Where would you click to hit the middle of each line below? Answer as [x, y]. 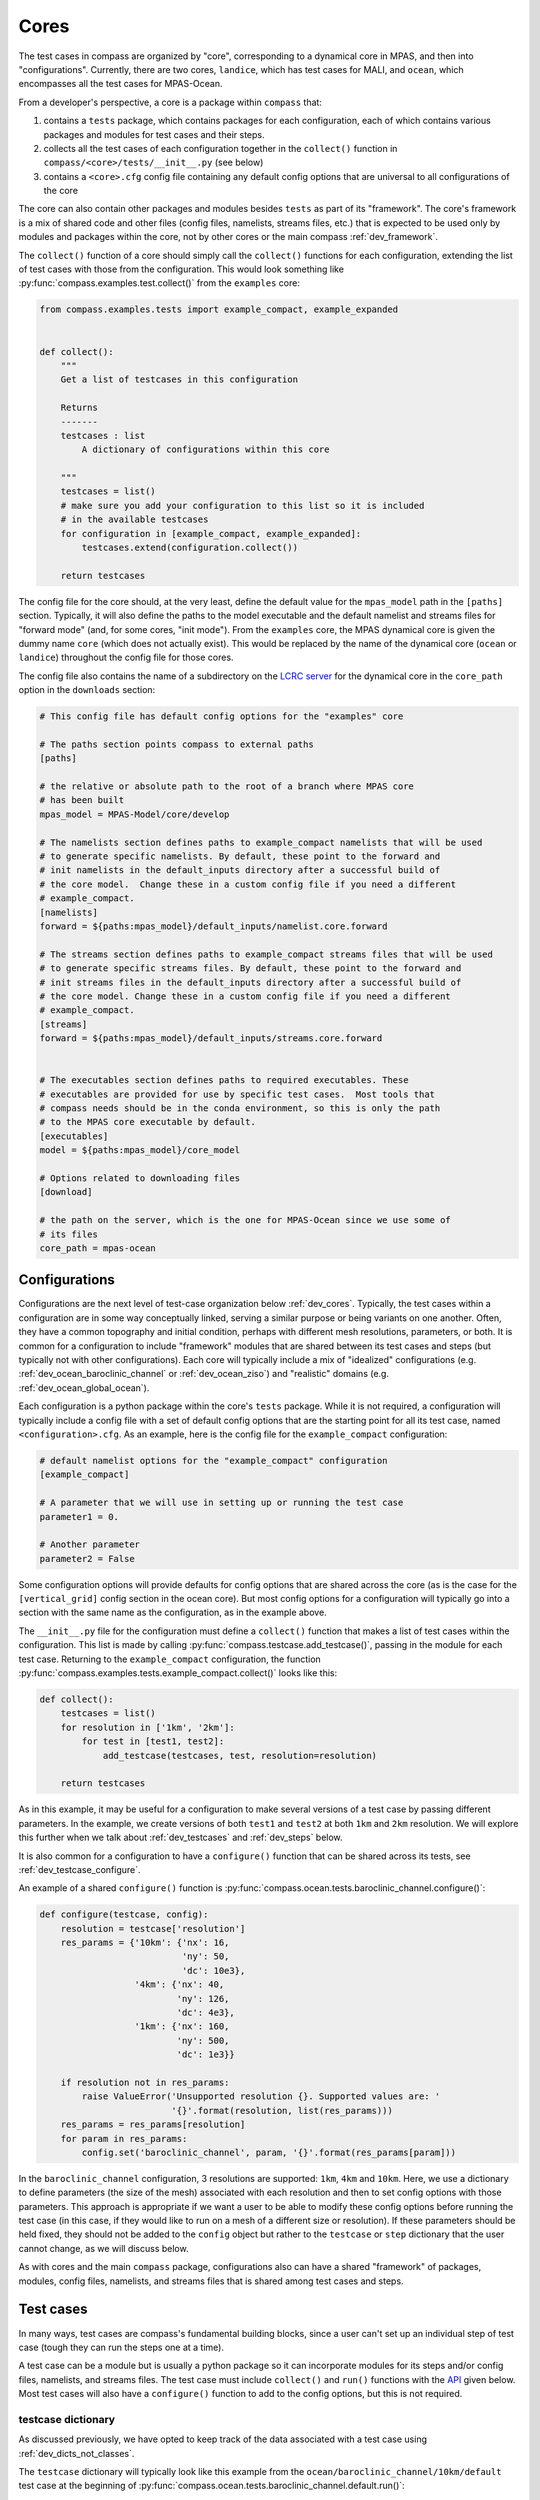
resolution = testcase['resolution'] [153, 1928]
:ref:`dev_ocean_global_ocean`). [84, 1387]
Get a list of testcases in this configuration [179, 379]
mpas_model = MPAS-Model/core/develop [134, 814]
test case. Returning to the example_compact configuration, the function [170, 1659]
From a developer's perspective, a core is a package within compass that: [170, 102]
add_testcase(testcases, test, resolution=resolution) [240, 1755]
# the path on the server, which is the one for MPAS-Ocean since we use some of [245, 1220]
